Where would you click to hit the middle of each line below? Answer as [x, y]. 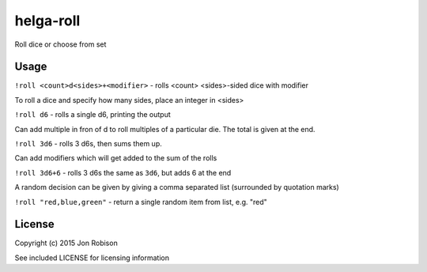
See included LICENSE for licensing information [92, 258]
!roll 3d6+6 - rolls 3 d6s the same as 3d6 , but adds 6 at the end [123, 172]
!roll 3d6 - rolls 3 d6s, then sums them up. [88, 144]
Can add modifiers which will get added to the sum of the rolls [116, 158]
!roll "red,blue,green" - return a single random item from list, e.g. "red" [141, 202]
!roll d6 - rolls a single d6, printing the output [93, 115]
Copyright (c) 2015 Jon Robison [66, 243]
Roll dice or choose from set [60, 44]
